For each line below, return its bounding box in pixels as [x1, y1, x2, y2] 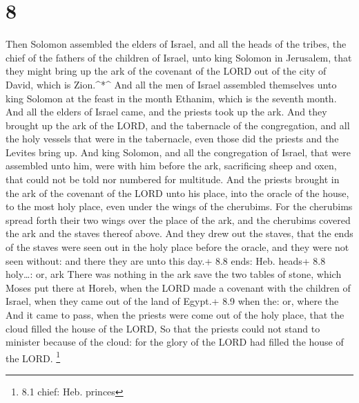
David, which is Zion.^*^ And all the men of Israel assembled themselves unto [6, 77, 337, 91]
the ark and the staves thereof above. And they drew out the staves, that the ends [6, 226, 353, 241]
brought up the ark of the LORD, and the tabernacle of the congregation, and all [6, 118, 350, 132]
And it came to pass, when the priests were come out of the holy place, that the [6, 308, 345, 321]
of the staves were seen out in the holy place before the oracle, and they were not [6, 240, 349, 254]
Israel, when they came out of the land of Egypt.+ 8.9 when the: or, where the [6, 294, 339, 308]
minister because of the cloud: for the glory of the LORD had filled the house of [6, 335, 344, 349]
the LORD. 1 [6, 348, 61, 365]
